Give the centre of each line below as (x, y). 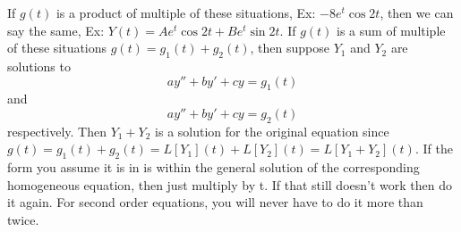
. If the (434, 149)
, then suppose (290, 48)
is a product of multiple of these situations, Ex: (186, 12)
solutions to (39, 66)
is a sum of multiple (391, 30)
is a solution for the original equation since (272, 131)
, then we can (417, 12)
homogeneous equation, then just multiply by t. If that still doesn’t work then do (230, 184)
